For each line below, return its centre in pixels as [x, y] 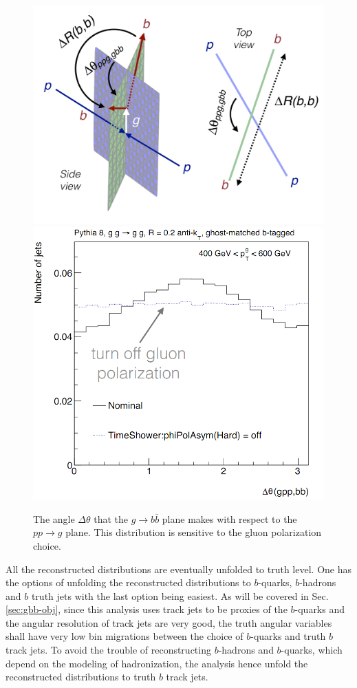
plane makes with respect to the [229, 518]
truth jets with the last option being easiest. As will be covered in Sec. [180, 595]
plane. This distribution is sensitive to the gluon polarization [194, 532]
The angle [54, 518]
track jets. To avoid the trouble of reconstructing [108, 650]
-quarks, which [312, 650]
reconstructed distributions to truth [81, 677]
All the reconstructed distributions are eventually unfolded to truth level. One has [178, 569]
